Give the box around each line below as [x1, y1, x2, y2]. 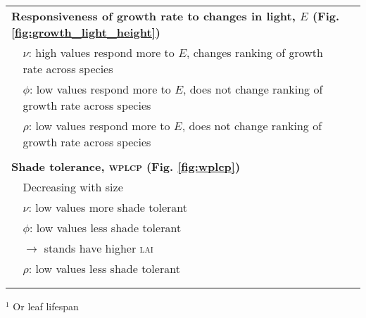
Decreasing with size [23, 179, 123, 195]
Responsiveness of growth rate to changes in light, [11, 8, 296, 24]
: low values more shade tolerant [28, 199, 188, 215]
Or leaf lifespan [13, 299, 79, 313]
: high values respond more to [28, 44, 175, 61]
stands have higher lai [44, 240, 153, 256]
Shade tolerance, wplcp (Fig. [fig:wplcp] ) [11, 158, 241, 174]
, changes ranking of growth [186, 44, 323, 61]
